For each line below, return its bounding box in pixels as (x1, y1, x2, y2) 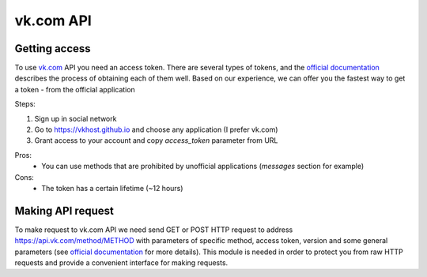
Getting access (14, 42, 91, 55)
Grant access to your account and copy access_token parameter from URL (34, 136, 278, 145)
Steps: (14, 99, 36, 109)
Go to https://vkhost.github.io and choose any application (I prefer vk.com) (34, 125, 278, 134)
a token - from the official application (14, 84, 136, 94)
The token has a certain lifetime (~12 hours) (41, 183, 183, 193)
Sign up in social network (34, 114, 117, 123)
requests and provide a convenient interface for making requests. (14, 258, 229, 268)
